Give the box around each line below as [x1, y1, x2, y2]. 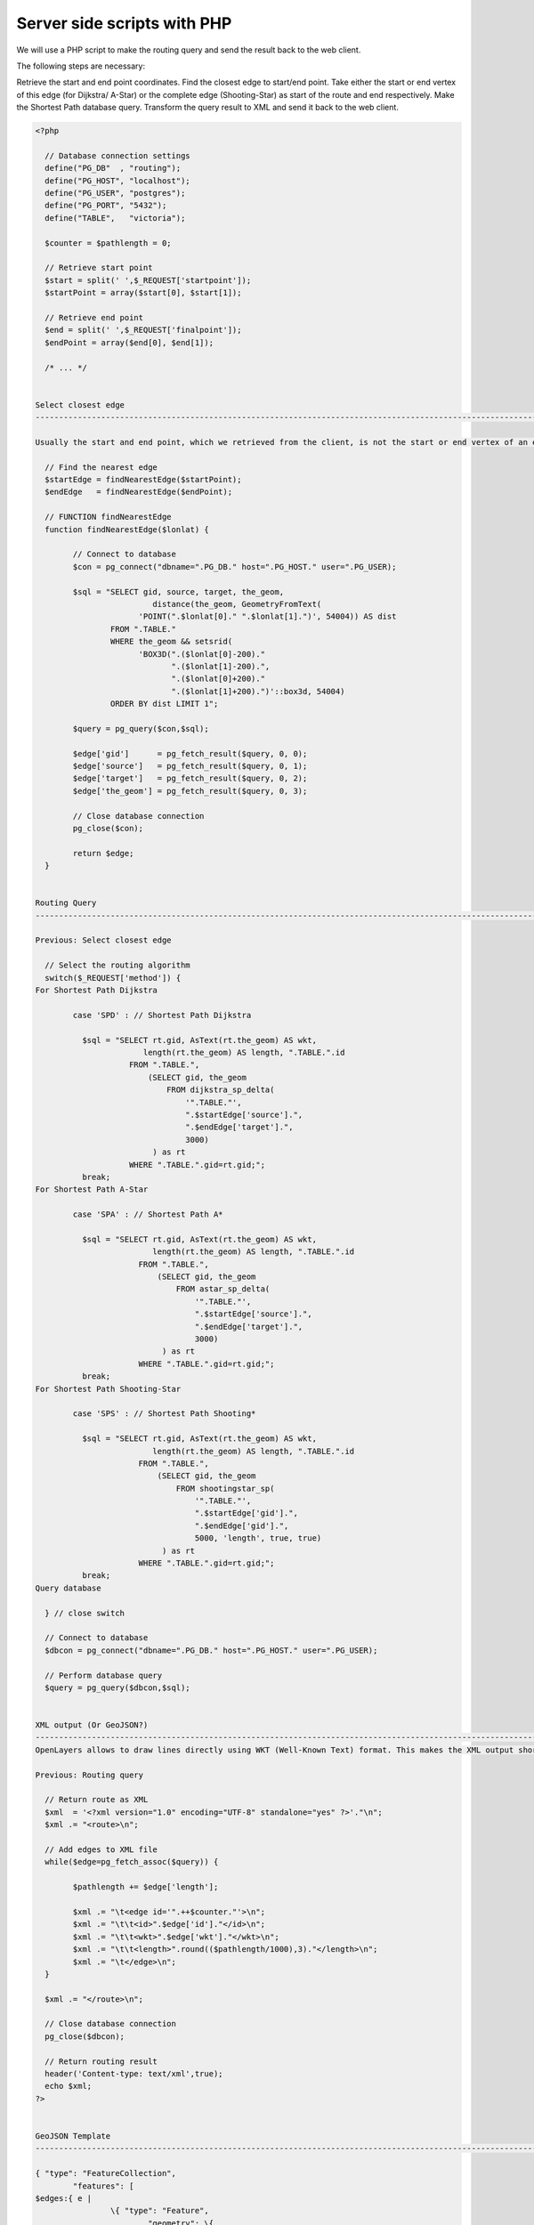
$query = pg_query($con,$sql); [72, 724, 209, 733]
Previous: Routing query [35, 1769, 144, 1780]
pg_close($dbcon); [44, 2031, 125, 2042]
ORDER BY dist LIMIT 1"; [109, 699, 219, 709]
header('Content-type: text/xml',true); [44, 2069, 223, 2079]
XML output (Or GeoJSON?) [35, 1720, 149, 1730]
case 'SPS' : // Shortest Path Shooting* [72, 1409, 256, 1419]
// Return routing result [44, 2056, 158, 2067]
